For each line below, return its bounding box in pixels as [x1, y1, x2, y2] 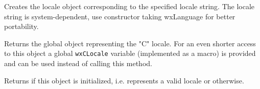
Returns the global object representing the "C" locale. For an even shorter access [4, 38, 256, 48]
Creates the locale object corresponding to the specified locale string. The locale [4, 1, 255, 11]
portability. [4, 21, 39, 32]
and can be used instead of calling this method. [4, 58, 152, 69]
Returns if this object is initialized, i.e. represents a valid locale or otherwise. [4, 75, 244, 85]
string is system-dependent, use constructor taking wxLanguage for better [4, 11, 235, 21]
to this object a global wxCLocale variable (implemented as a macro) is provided [4, 48, 256, 58]
